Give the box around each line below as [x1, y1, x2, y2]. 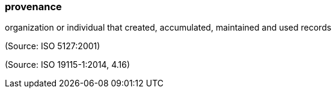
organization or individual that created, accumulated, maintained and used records [5, 22, 332, 33]
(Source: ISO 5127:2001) [5, 41, 100, 52]
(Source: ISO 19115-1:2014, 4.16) [5, 59, 130, 70]
